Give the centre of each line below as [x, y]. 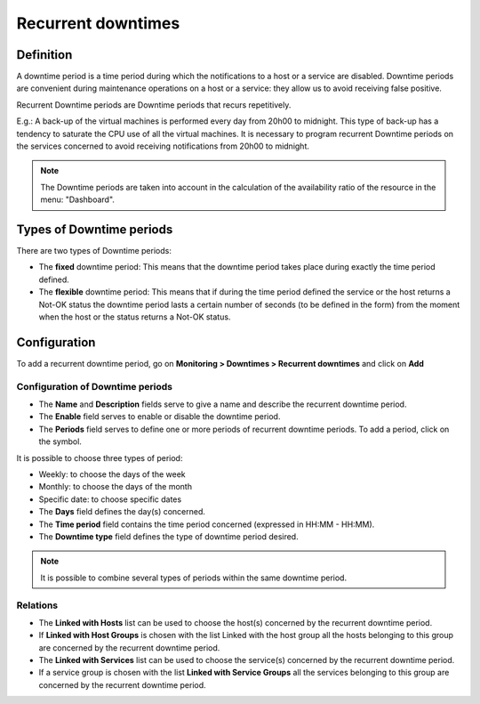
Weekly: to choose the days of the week [112, 474]
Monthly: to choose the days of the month [116, 487]
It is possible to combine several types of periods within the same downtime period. [193, 578]
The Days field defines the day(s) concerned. [122, 512]
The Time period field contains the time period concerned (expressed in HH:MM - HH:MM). [207, 524]
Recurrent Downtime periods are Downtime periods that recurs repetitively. [154, 105]
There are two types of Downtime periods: [94, 251]
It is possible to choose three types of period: [100, 457]
